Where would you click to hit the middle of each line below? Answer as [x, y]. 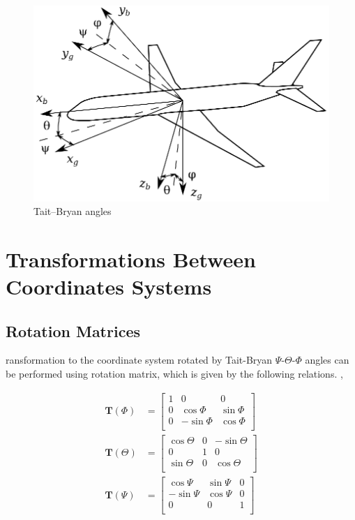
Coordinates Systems [109, 287]
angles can [327, 360]
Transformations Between [131, 259]
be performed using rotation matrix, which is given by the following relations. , [174, 374]
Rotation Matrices [73, 330]
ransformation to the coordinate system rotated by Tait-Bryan [139, 360]
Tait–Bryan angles [73, 211]
